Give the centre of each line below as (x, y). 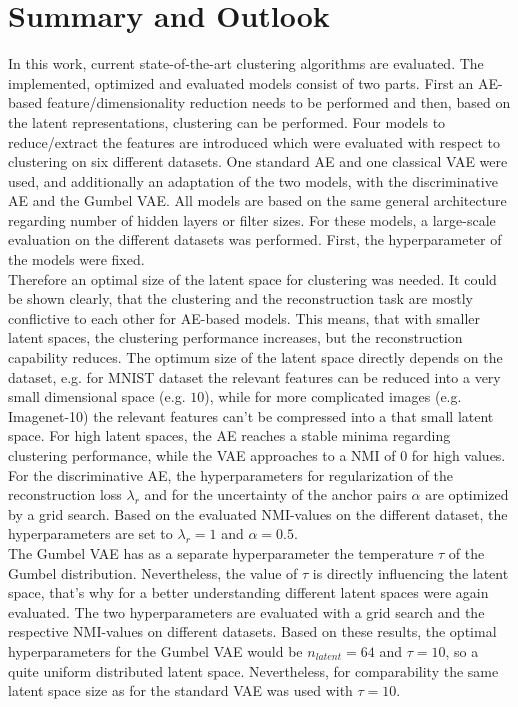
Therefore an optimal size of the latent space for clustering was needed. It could (252, 278)
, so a (462, 650)
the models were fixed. (76, 259)
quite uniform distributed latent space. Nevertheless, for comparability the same (253, 670)
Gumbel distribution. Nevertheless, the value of (153, 572)
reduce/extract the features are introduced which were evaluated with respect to (254, 141)
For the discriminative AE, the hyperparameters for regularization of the (231, 474)
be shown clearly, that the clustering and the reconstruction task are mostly (240, 298)
